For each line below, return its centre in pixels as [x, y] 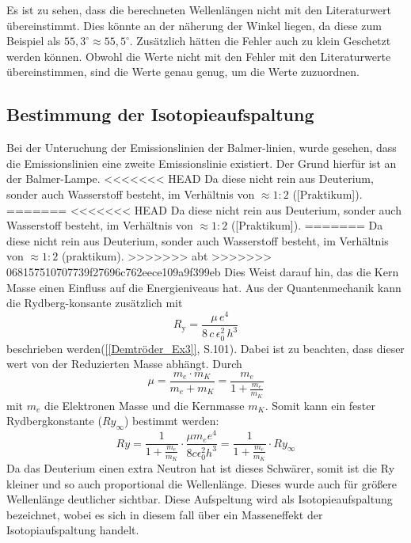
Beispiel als [34, 41]
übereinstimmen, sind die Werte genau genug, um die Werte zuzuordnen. [183, 72]
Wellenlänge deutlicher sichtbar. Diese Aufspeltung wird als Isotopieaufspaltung [200, 499]
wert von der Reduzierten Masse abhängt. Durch [124, 364]
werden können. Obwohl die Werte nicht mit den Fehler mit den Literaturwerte [199, 56]
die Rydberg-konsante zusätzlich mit [95, 303]
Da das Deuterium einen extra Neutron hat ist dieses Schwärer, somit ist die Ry [201, 467]
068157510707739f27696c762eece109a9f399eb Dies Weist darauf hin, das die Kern [203, 271]
